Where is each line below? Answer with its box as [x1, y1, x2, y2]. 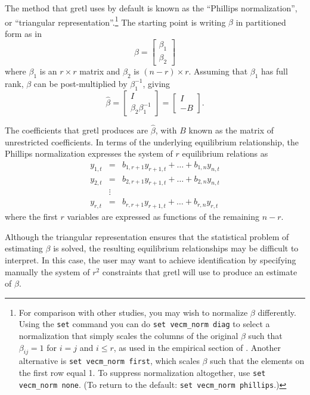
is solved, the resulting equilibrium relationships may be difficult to [53, 242, 299, 254]
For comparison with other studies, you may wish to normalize [18, 306, 248, 318]
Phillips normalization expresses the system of [5, 147, 173, 160]
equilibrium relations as [182, 147, 268, 160]
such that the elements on [210, 354, 305, 367]
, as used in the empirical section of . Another [113, 341, 281, 353]
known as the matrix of [188, 123, 274, 136]
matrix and [79, 65, 120, 77]
